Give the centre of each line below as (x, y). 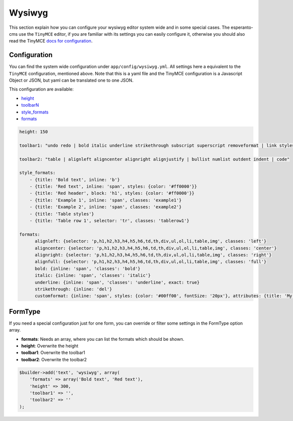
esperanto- (242, 27)
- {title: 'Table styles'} (62, 214)
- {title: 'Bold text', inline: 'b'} (75, 179)
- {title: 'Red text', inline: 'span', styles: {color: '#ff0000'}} (113, 187)
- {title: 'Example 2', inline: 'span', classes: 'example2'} (105, 207)
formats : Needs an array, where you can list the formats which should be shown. (103, 339)
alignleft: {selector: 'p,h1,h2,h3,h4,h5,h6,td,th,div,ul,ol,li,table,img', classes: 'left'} (151, 241)
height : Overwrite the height (50, 346)
